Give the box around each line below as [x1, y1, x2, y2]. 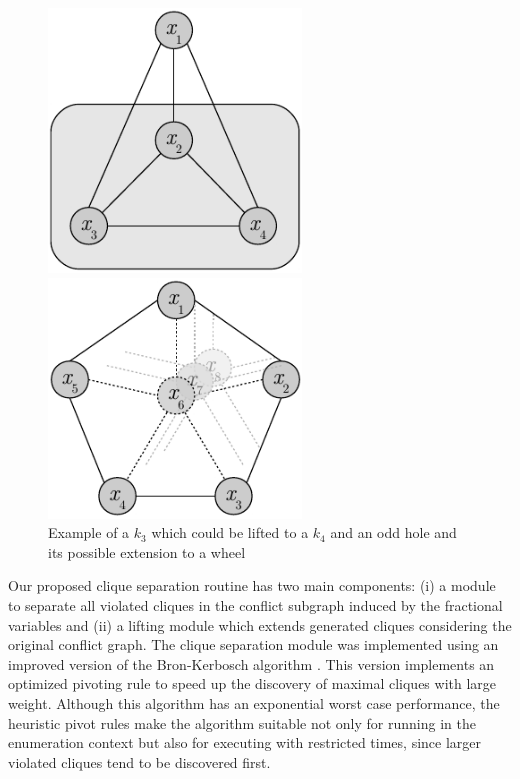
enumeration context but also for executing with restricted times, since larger [8, 732, 482, 753]
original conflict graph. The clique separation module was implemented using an [8, 634, 499, 655]
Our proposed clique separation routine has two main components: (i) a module [8, 575, 496, 596]
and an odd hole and [330, 522, 457, 543]
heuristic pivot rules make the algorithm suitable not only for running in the [8, 712, 476, 733]
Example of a [48, 522, 130, 543]
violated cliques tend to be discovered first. [8, 751, 271, 772]
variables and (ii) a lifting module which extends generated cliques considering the [8, 614, 512, 635]
